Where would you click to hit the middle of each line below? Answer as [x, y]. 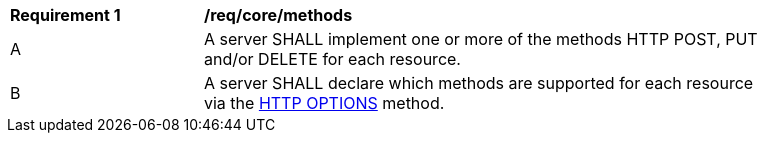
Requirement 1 [65, 15]
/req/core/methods [278, 15]
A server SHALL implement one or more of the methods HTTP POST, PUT [481, 39]
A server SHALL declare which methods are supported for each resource [479, 83]
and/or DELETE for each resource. [332, 59]
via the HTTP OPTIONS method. [324, 103]
